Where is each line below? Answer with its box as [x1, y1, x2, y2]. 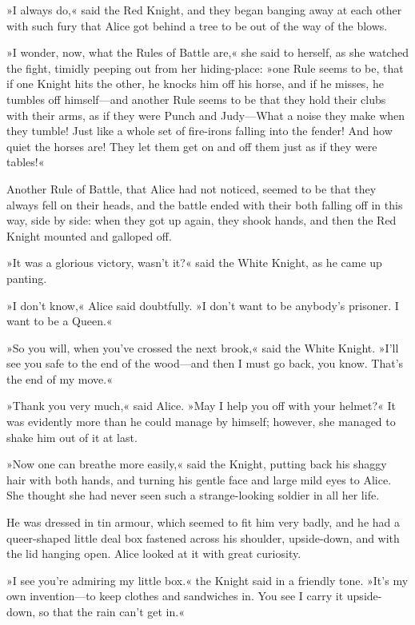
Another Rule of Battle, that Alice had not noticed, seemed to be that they [6, 180, 377, 197]
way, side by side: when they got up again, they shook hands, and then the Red [6, 212, 397, 229]
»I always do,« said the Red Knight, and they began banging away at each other [6, 2, 402, 18]
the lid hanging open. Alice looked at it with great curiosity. [6, 545, 301, 562]
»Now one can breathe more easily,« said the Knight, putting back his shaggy [6, 456, 387, 472]
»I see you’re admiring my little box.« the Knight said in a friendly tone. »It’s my [6, 571, 409, 588]
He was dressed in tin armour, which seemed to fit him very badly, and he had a [6, 514, 400, 531]
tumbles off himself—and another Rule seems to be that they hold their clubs [6, 90, 386, 107]
